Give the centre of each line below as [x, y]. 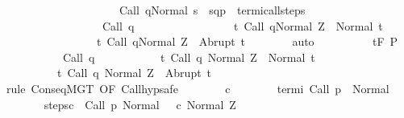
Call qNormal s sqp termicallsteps [212, 10]
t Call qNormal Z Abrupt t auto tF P [247, 41]
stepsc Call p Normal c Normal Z [140, 104]
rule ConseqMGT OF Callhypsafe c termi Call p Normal [198, 88]
